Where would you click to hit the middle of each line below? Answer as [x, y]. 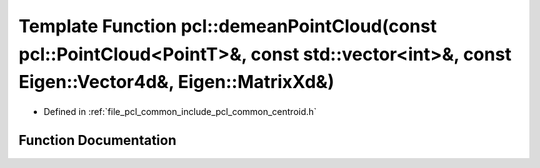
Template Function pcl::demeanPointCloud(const [227, 26]
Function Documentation [97, 140]
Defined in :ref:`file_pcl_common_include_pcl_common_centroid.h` [180, 112]
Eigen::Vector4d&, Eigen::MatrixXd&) [176, 82]
